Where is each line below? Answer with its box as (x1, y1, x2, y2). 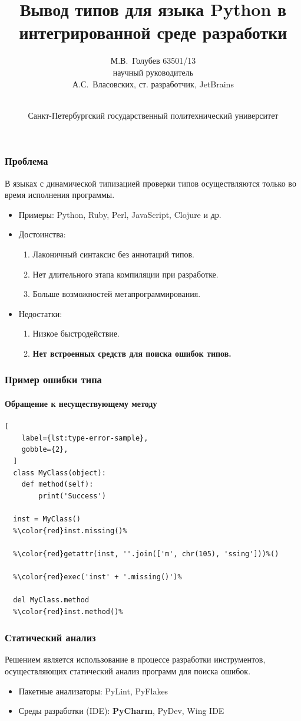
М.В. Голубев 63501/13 (110, 54, 196, 67)
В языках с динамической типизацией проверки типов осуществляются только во (5, 177, 296, 189)
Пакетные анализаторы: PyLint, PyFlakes (18, 684, 168, 697)
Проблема (5, 154, 48, 168)
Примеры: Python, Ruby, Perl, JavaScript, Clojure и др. (18, 208, 221, 220)
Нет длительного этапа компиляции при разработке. (32, 267, 219, 280)
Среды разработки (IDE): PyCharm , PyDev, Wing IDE (18, 704, 224, 717)
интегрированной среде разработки (19, 20, 287, 44)
